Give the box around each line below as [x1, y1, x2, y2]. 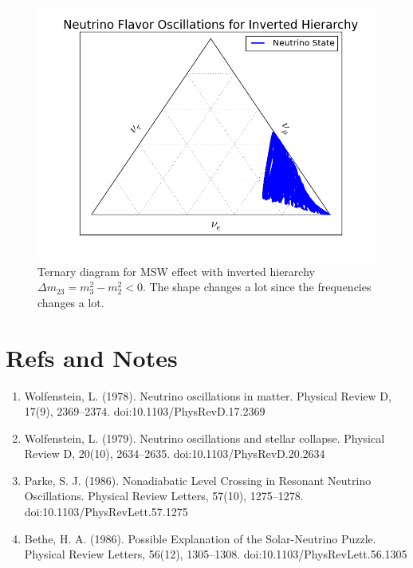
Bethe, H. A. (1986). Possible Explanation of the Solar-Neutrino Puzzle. [24, 530, 376, 546]
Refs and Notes [6, 341, 178, 373]
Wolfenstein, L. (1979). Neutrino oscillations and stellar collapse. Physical [24, 429, 385, 446]
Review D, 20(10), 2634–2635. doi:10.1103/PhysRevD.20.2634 [24, 445, 325, 462]
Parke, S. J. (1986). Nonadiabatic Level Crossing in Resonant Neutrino [24, 471, 372, 488]
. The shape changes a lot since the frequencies [142, 278, 372, 295]
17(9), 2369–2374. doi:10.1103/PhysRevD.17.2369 [24, 403, 265, 420]
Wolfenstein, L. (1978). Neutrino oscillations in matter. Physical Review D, [24, 387, 391, 404]
